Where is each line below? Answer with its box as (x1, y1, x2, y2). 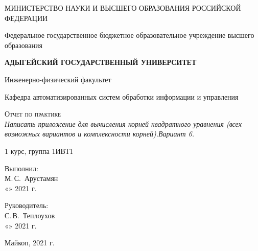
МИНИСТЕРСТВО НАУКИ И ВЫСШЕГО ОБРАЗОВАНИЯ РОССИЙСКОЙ (5, 3, 241, 13)
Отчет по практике (5, 108, 61, 119)
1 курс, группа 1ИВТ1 (5, 145, 74, 156)
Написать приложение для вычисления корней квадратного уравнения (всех (5, 118, 242, 129)
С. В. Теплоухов (5, 210, 55, 220)
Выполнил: (5, 163, 38, 173)
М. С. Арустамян (5, 173, 58, 184)
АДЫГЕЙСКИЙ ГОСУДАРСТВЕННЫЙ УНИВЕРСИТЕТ (5, 57, 197, 67)
